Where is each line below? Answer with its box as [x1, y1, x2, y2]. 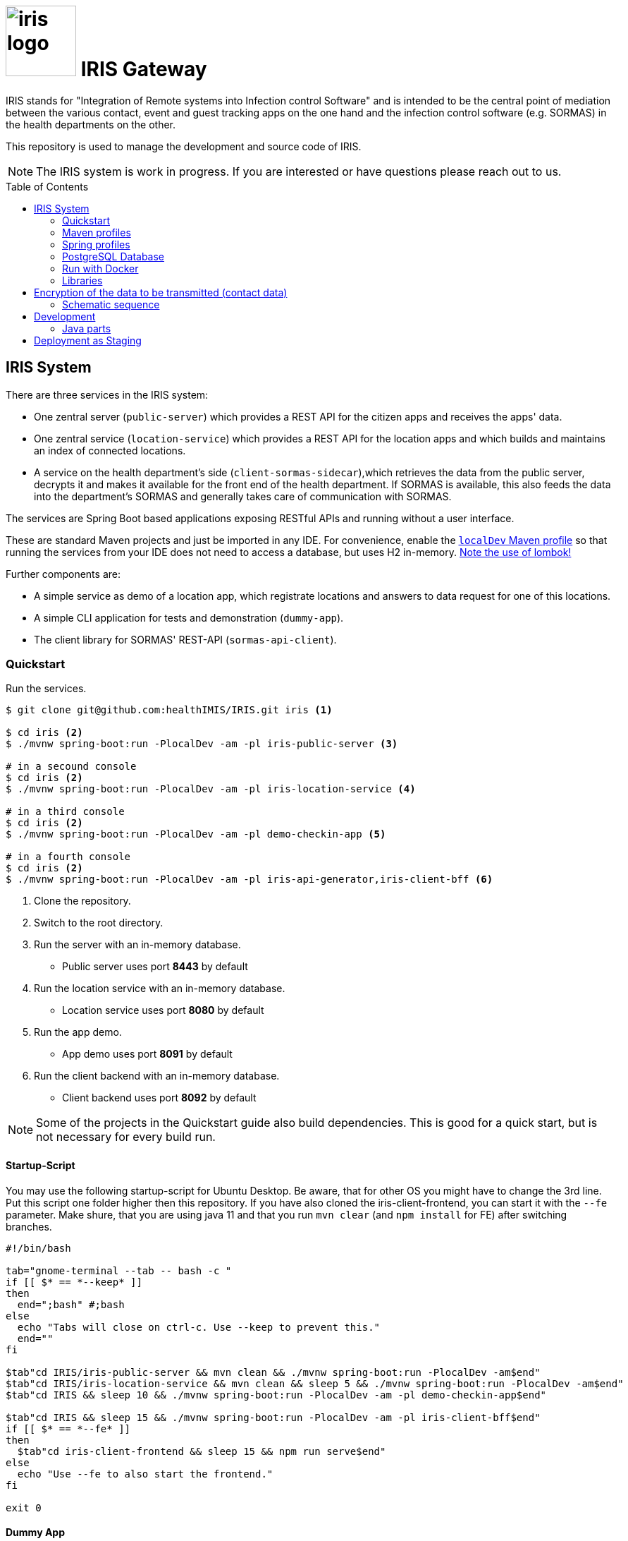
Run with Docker [62, 262, 139, 274]
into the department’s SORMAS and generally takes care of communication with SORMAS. [34, 490, 452, 502]
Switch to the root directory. [34, 917, 164, 929]
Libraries [62, 274, 103, 286]
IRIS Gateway [80, 57, 207, 81]
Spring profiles [62, 238, 130, 250]
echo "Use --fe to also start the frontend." [17, 1468, 273, 1480]
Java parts [62, 322, 111, 334]
